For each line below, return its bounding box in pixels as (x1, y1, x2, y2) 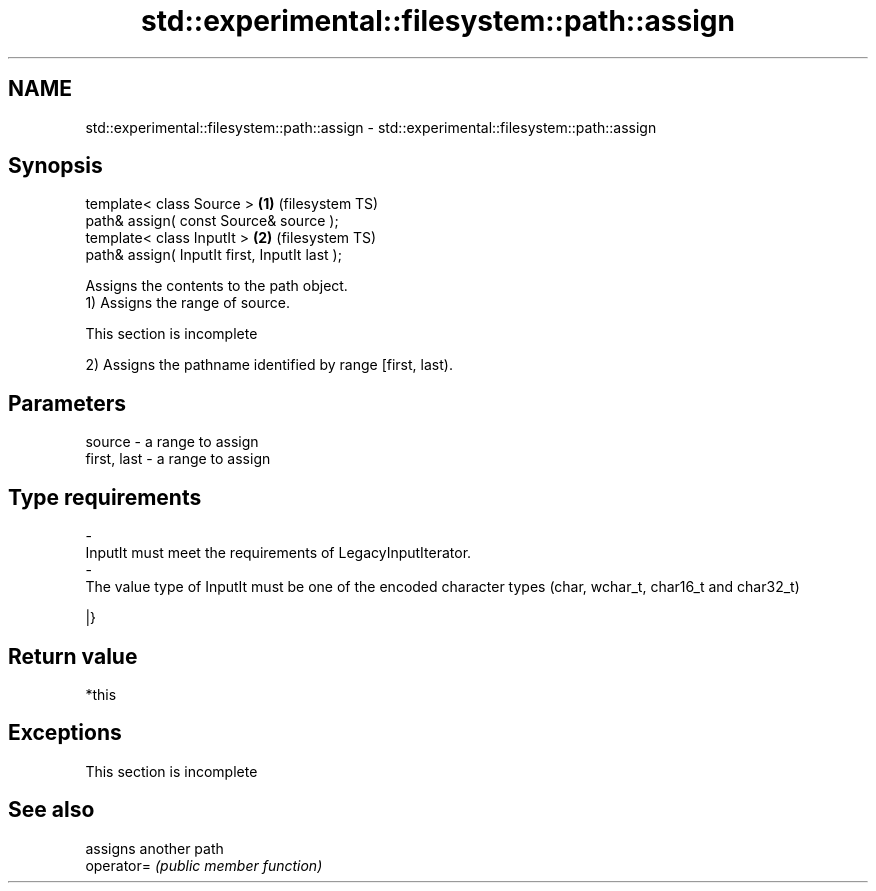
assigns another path (85, 839, 224, 857)
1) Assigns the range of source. (85, 294, 290, 312)
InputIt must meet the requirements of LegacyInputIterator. (85, 544, 472, 562)
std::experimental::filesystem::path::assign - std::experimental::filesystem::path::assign (85, 118, 657, 136)
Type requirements (8, 484, 202, 510)
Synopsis (8, 153, 103, 179)
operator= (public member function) (85, 856, 323, 874)
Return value (8, 643, 138, 669)
